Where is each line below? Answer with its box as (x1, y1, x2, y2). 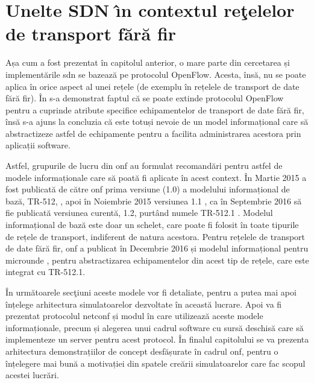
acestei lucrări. (5, 369, 59, 381)
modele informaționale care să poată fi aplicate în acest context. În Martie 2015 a (5, 171, 307, 183)
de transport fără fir (5, 21, 177, 46)
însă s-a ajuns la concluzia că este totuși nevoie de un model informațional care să (5, 115, 309, 128)
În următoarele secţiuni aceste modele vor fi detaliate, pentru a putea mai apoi (5, 286, 297, 298)
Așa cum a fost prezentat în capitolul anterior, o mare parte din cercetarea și (5, 56, 290, 69)
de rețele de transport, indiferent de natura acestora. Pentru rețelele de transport (5, 230, 306, 242)
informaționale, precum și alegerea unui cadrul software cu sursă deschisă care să (5, 321, 304, 334)
